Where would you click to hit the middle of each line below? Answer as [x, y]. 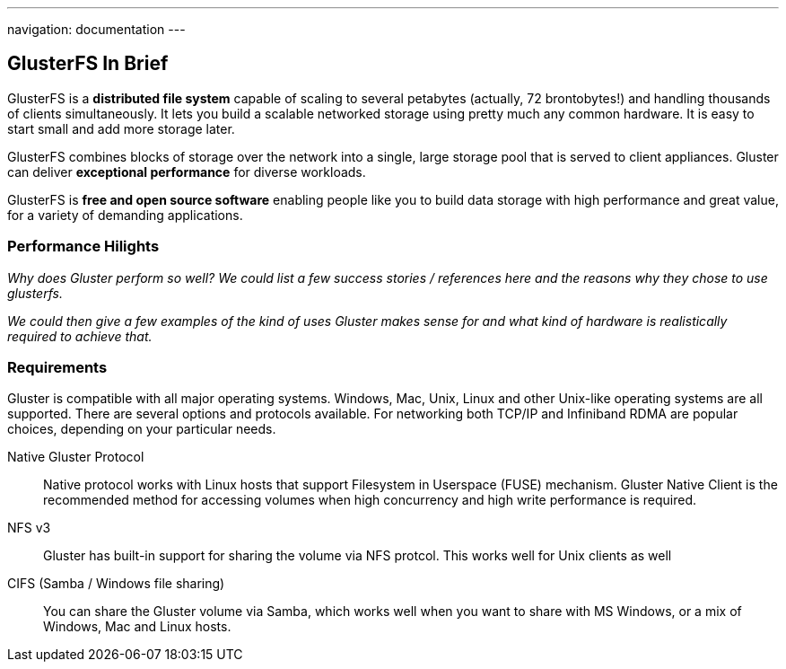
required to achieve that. [80, 336]
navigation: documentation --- [96, 29]
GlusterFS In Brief [88, 64]
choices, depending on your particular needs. [142, 429]
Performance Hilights [83, 246]
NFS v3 [29, 528]
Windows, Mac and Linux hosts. [137, 627]
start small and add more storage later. [121, 128]
